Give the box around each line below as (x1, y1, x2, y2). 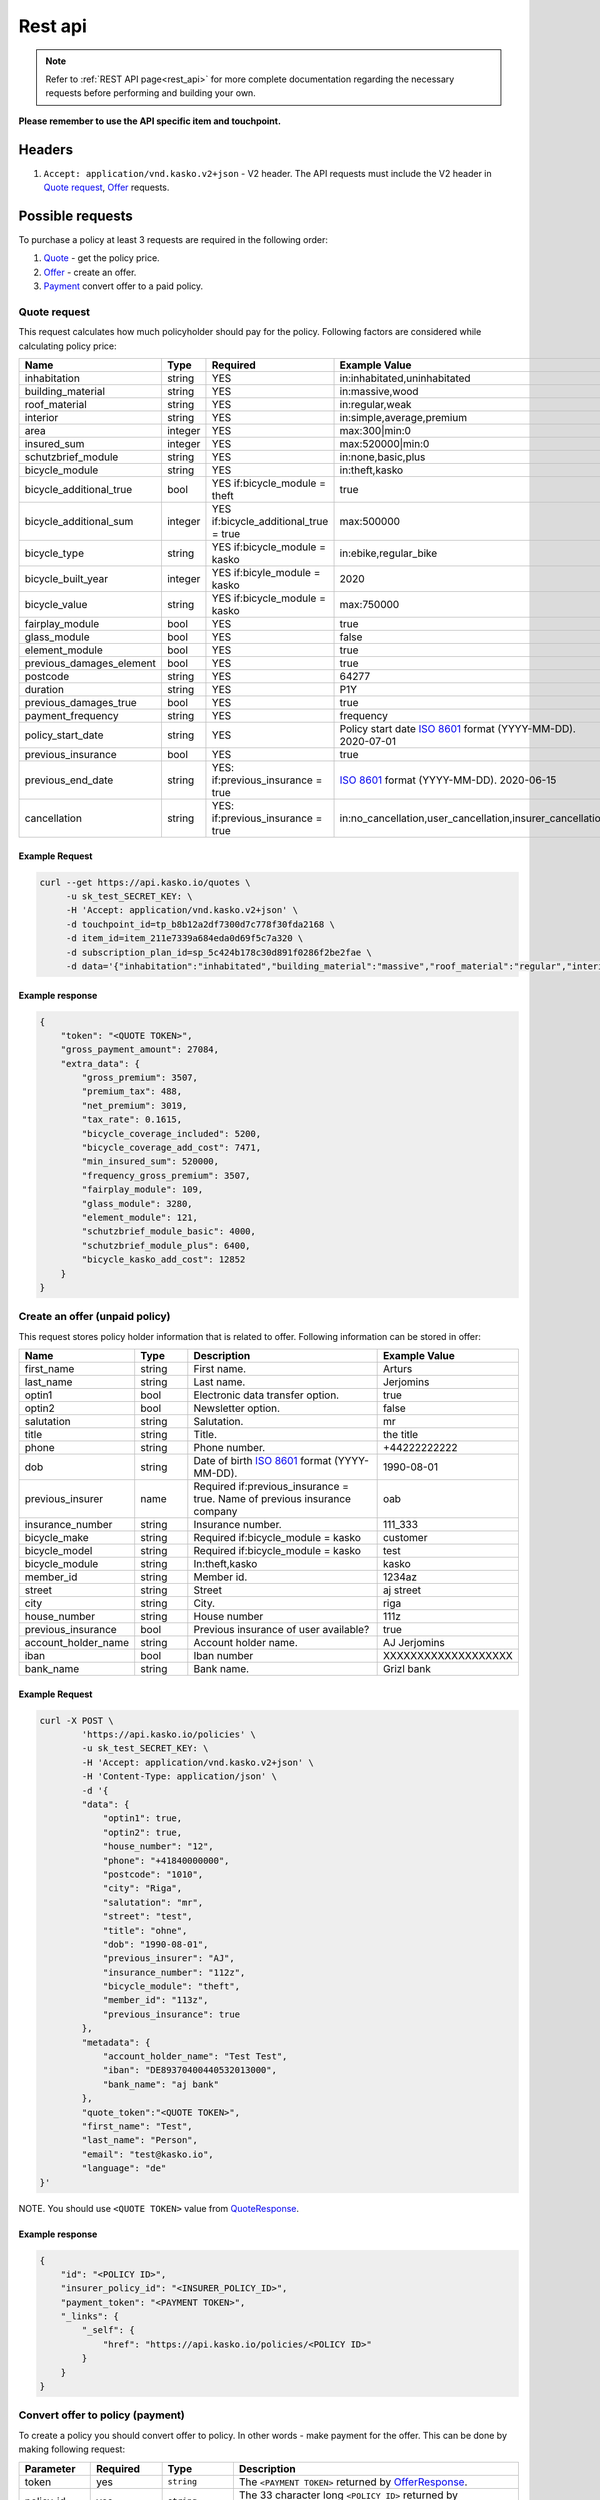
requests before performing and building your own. (45, 87, 257, 99)
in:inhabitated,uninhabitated (339, 371, 471, 385)
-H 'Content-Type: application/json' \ (81, 1771, 277, 1782)
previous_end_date (24, 773, 114, 787)
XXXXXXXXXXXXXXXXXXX (382, 1649, 514, 1663)
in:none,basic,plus (339, 450, 426, 464)
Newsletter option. (193, 1401, 280, 1415)
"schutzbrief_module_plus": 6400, (81, 1240, 251, 1251)
